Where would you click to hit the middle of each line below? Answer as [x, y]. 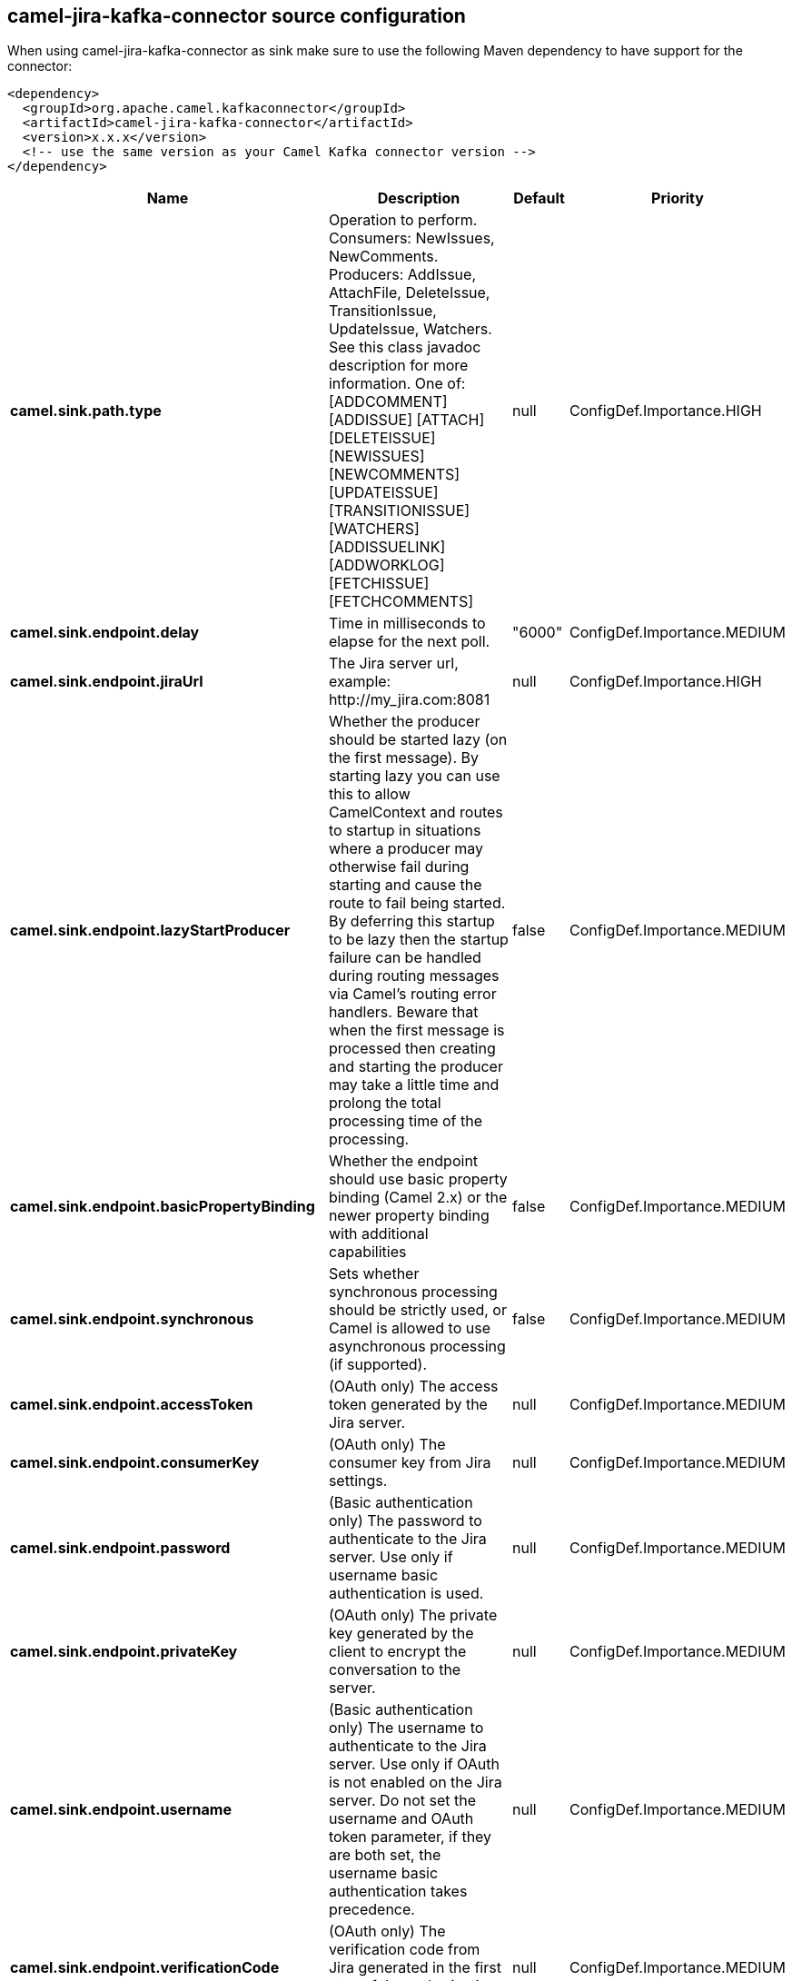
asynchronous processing [417, 1347]
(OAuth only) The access [413, 1387]
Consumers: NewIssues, [411, 238]
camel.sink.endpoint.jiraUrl [107, 682]
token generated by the [408, 1405]
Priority [678, 198]
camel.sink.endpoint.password [120, 1548]
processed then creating [412, 1049]
